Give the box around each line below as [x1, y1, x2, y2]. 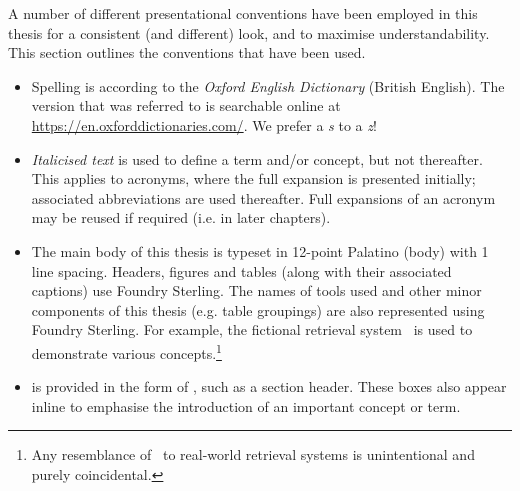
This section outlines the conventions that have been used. [8, 42, 366, 63]
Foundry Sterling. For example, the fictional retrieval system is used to [31, 319, 473, 340]
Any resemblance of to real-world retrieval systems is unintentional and [31, 444, 475, 465]
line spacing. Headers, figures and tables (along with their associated [31, 260, 452, 281]
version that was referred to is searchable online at [31, 95, 341, 116]
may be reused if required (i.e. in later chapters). [31, 207, 331, 228]
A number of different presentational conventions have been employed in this [8, 3, 478, 23]
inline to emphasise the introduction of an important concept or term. [31, 395, 461, 416]
